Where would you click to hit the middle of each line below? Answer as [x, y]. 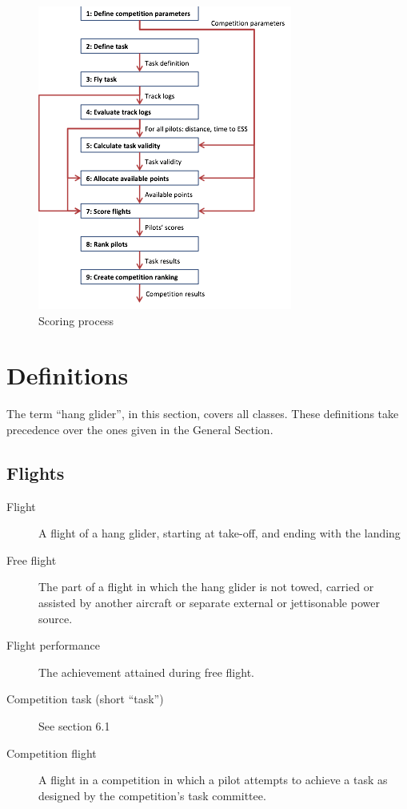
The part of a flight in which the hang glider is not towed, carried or [206, 587]
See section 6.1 [74, 726]
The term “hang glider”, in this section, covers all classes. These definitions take [203, 414]
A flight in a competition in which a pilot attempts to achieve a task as [213, 780]
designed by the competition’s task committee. [152, 795]
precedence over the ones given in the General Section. [140, 429]
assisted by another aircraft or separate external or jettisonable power [209, 603]
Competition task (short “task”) [85, 699]
